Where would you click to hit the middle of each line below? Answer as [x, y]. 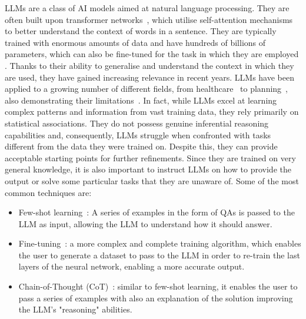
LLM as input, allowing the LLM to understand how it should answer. [145, 223]
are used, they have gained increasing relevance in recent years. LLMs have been [149, 77]
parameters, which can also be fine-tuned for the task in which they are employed [152, 54]
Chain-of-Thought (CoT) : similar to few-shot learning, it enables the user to [158, 286]
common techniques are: [48, 192]
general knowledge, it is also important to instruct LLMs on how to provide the [148, 169]
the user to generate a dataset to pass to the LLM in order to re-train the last [159, 255]
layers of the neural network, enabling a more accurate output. [132, 266]
